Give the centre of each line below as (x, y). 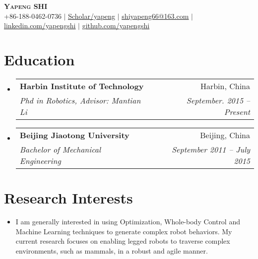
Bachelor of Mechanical (60, 149)
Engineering (40, 160)
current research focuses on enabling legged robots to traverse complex (123, 241)
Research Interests (68, 198)
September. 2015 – (218, 100)
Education (39, 59)
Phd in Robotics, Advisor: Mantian (80, 100)
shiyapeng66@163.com (155, 16)
